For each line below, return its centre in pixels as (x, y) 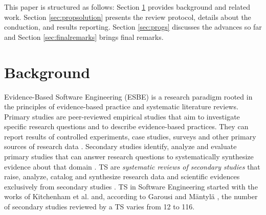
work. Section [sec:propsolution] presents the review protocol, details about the (128, 17)
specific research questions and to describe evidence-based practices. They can (126, 126)
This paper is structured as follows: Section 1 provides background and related (127, 7)
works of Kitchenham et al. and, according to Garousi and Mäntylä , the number (131, 196)
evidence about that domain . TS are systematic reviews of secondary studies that (132, 166)
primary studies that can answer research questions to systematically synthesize (129, 157)
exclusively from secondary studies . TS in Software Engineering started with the (131, 186)
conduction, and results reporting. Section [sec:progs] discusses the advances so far (133, 27)
